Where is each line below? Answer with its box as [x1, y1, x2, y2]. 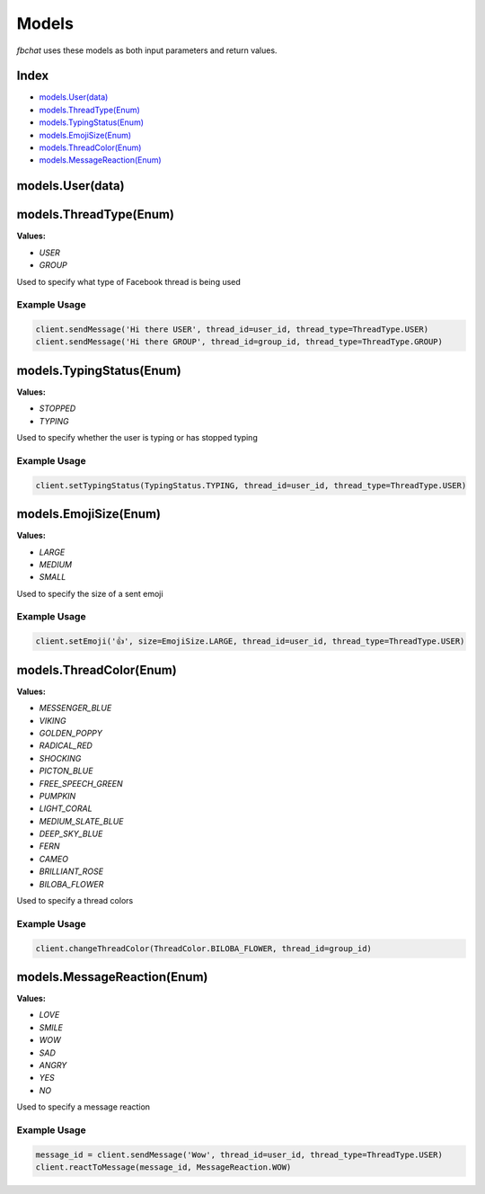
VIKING [39, 715, 66, 726]
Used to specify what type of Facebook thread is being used [16, 276, 242, 287]
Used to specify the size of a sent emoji [16, 588, 163, 599]
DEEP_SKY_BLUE [39, 828, 103, 840]
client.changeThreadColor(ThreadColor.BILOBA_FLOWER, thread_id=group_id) [35, 943, 373, 953]
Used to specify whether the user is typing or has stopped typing [16, 432, 258, 443]
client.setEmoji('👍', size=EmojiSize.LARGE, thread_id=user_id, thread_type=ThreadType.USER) [35, 637, 465, 646]
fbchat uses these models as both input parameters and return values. [16, 45, 278, 56]
